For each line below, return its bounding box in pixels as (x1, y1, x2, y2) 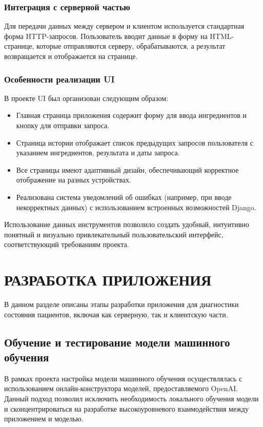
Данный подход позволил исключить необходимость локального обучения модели (4, 393, 259, 404)
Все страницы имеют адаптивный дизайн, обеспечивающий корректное (16, 164, 239, 175)
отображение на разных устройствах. (16, 174, 131, 185)
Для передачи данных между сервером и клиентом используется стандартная (4, 21, 245, 31)
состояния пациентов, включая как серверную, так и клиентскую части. (4, 309, 228, 319)
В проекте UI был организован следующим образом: (4, 92, 168, 103)
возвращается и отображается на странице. (4, 51, 138, 61)
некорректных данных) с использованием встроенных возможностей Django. (16, 201, 256, 212)
